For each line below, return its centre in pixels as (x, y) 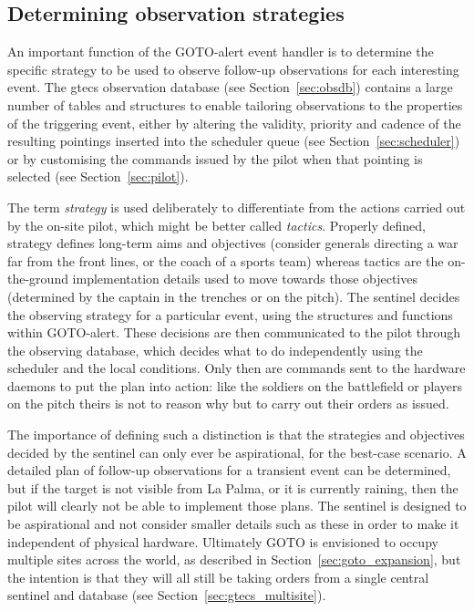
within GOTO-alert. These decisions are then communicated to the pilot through (234, 332)
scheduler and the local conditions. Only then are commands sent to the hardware (237, 368)
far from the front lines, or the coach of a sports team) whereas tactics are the (226, 260)
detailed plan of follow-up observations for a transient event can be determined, (229, 470)
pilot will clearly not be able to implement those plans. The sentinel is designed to (237, 506)
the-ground (38, 279)
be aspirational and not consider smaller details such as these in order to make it (233, 524)
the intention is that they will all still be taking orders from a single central (218, 577)
